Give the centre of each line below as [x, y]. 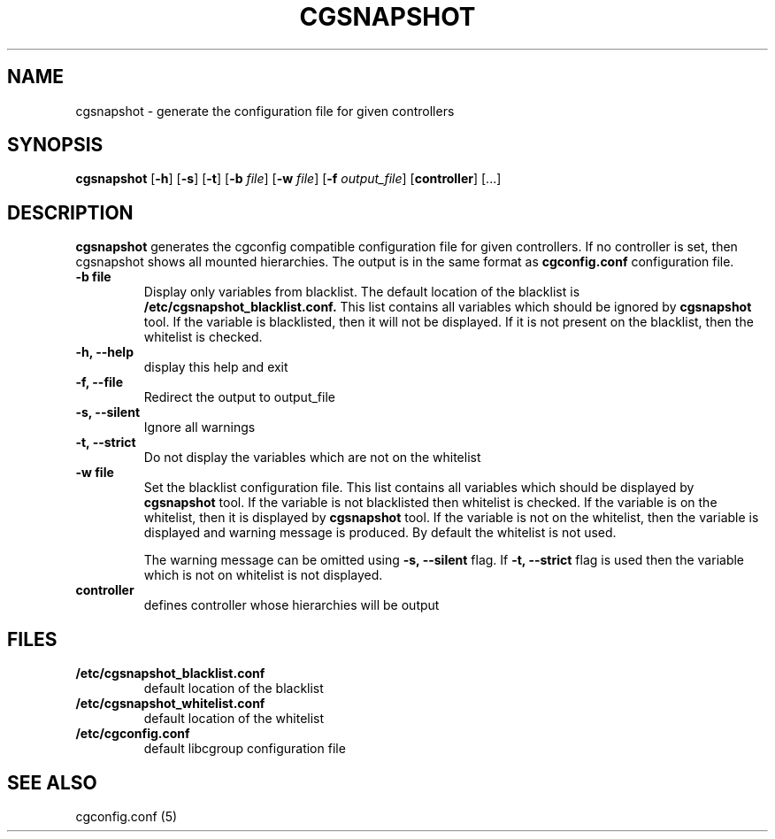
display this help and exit [216, 367]
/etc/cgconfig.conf [133, 734]
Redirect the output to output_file [239, 397]
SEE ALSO [52, 782]
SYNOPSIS [55, 145]
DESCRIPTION [70, 212]
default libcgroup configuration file [245, 749]
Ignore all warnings [200, 427]
